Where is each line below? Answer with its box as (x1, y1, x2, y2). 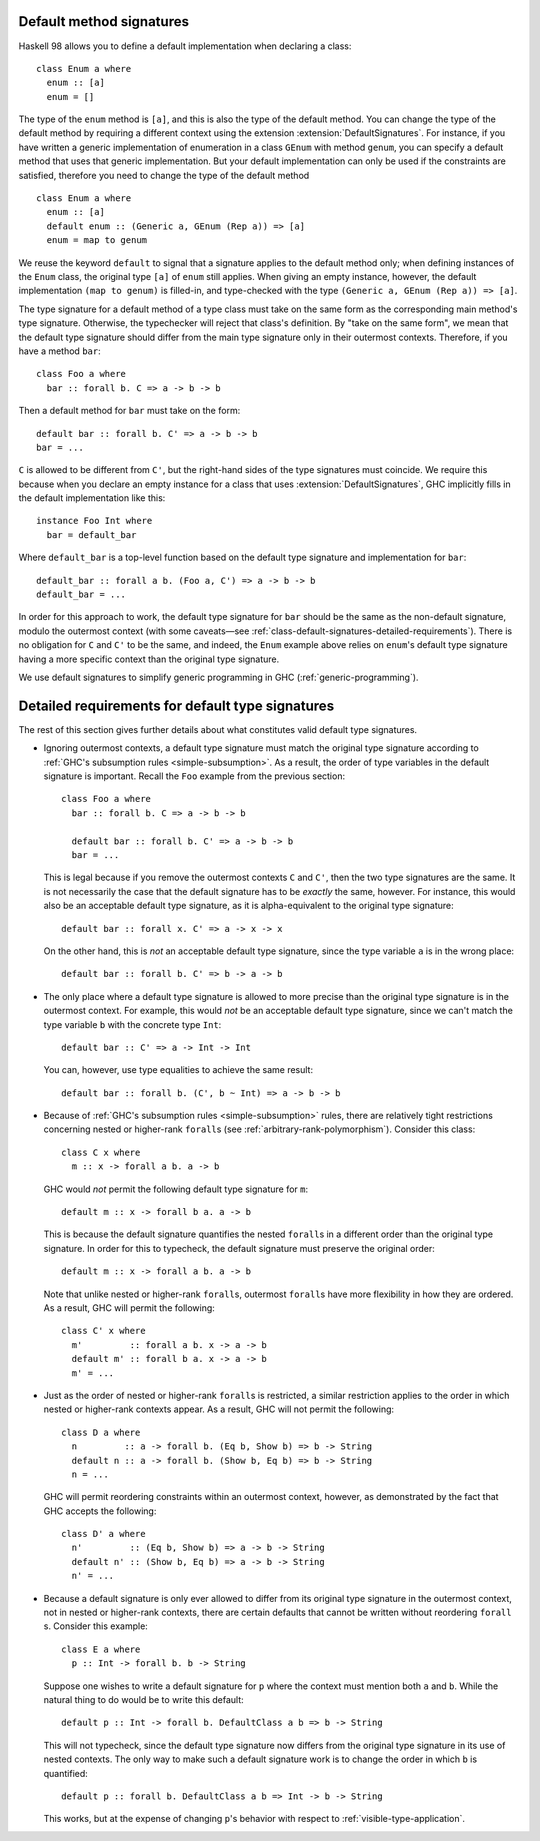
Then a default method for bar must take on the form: (18, 405, 241, 417)
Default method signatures (18, 13, 190, 30)
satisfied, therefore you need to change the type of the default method (18, 169, 310, 181)
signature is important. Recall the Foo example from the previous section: (43, 770, 345, 782)
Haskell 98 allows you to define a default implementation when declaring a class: (18, 40, 352, 52)
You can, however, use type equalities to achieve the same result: (43, 1064, 314, 1076)
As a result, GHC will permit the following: (43, 1301, 215, 1314)
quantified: (43, 1767, 89, 1779)
